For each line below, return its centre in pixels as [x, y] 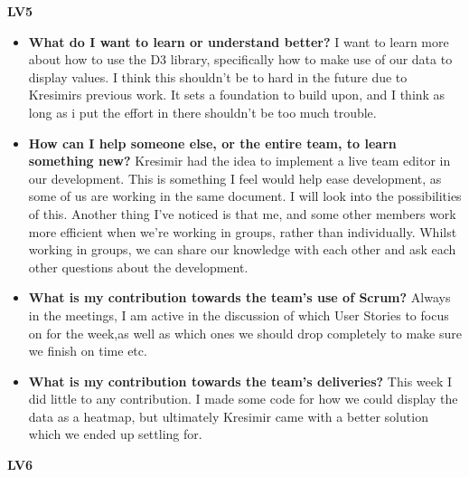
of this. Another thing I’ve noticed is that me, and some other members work [242, 213]
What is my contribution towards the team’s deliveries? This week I [240, 381]
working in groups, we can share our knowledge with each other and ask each [242, 249]
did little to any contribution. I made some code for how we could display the [243, 399]
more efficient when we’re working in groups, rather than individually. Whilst [243, 231]
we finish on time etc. [88, 351]
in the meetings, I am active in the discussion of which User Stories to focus [239, 315]
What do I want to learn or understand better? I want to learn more [239, 41]
